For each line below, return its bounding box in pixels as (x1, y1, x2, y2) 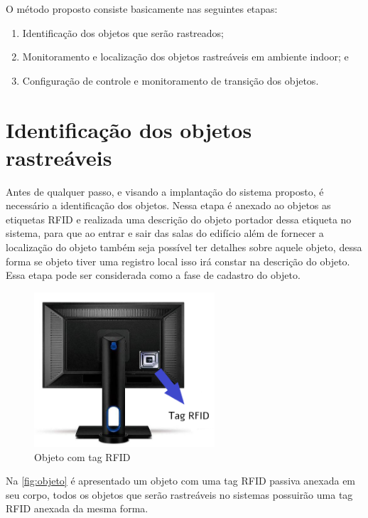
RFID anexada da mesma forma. (6, 501, 148, 516)
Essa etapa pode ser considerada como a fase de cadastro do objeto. (6, 268, 301, 282)
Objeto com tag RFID (34, 449, 131, 464)
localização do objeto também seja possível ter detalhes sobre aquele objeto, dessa (6, 240, 362, 255)
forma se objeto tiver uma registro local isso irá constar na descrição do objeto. (6, 253, 350, 268)
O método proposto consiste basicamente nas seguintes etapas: (6, 1, 278, 16)
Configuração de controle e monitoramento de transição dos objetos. (22, 73, 319, 88)
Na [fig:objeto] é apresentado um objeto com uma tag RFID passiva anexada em (6, 473, 356, 488)
